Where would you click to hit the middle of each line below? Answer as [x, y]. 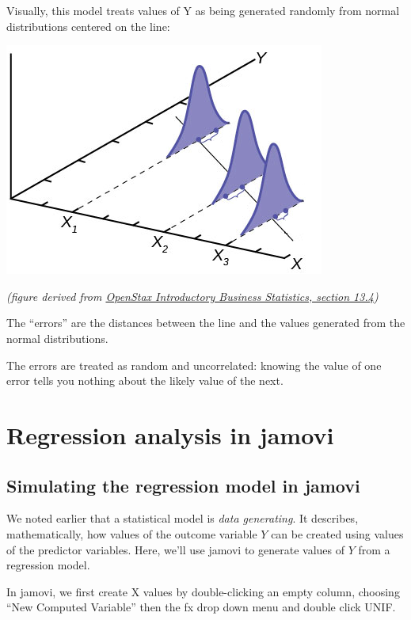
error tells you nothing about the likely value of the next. [145, 380]
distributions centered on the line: [88, 26]
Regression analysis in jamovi [170, 434]
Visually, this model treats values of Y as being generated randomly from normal [203, 10]
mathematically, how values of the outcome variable [132, 533]
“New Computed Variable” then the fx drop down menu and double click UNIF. [201, 607]
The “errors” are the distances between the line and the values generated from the [206, 323]
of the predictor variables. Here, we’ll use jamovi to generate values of [175, 549]
